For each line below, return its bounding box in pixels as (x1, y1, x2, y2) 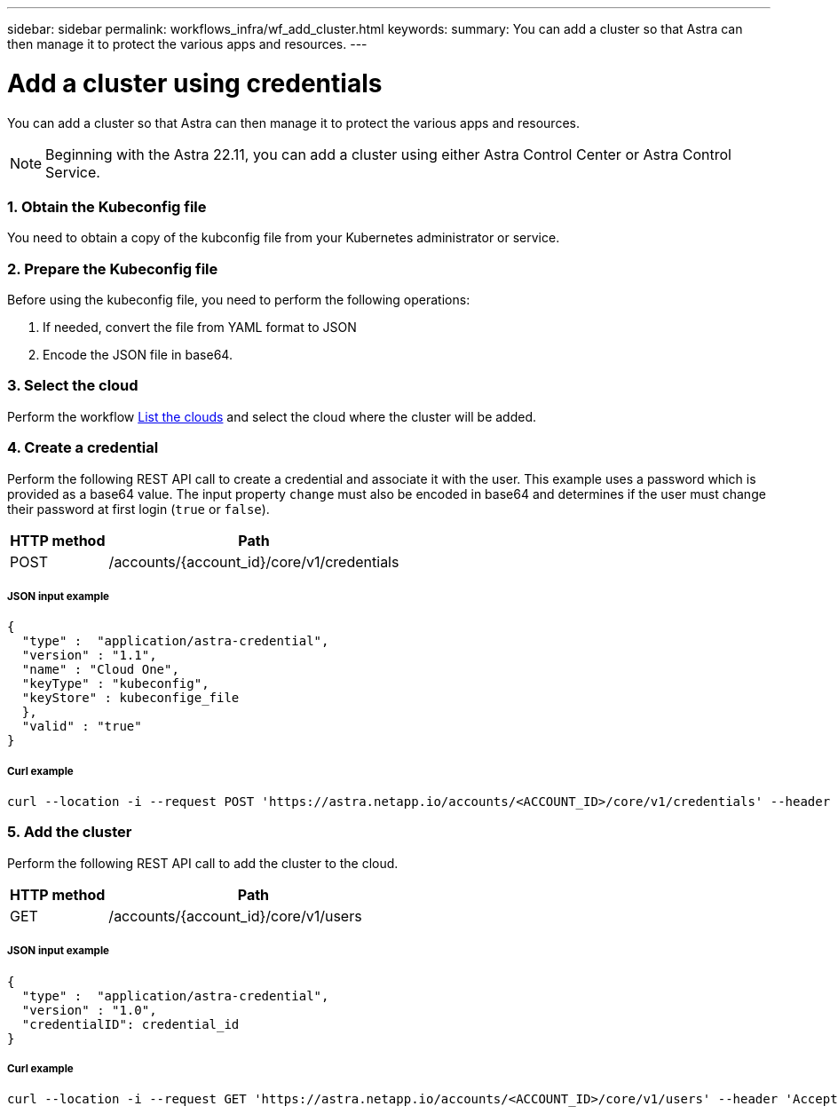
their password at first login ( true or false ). (7, 501, 270, 517)
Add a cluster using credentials (7, 67, 383, 99)
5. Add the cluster (7, 823, 132, 841)
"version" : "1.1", (21, 648, 157, 663)
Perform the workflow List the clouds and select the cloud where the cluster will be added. (7, 408, 537, 424)
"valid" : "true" (21, 719, 142, 734)
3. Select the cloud (7, 376, 138, 395)
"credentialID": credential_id (21, 1016, 240, 1031)
